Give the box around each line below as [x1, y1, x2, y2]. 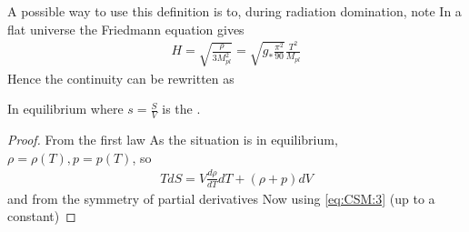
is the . [162, 99, 201, 118]
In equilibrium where [7, 99, 124, 118]
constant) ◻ [7, 207, 76, 226]
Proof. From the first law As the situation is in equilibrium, [7, 130, 338, 149]
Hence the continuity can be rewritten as [7, 68, 234, 87]
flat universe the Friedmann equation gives [7, 19, 244, 38]
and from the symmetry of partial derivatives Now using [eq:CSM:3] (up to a [7, 188, 435, 207]
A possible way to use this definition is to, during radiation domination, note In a [7, 2, 462, 20]
